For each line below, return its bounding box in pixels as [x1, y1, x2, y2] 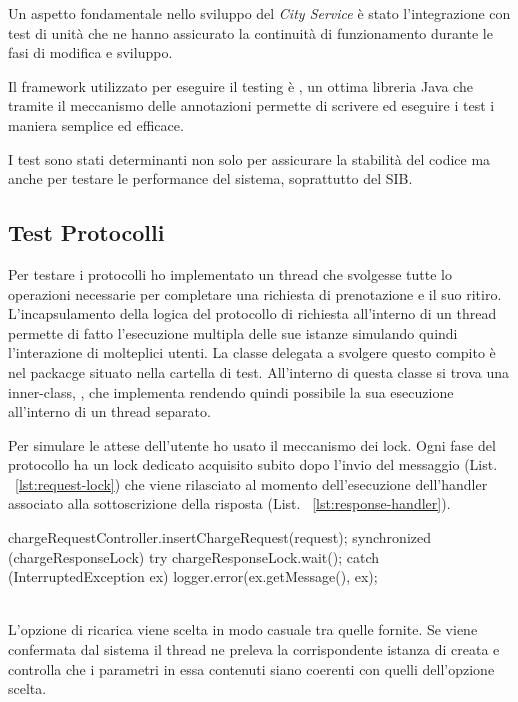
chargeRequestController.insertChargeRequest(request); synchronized [8, 527, 431, 548]
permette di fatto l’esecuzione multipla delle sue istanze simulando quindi [8, 322, 458, 343]
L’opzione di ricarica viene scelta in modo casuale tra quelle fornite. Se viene [8, 619, 478, 640]
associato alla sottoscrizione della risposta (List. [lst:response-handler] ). [8, 493, 451, 514]
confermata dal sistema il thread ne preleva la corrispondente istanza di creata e [8, 639, 500, 660]
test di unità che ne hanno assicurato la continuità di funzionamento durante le [8, 22, 493, 43]
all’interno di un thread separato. [8, 401, 211, 422]
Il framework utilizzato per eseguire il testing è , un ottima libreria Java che [8, 75, 473, 96]
